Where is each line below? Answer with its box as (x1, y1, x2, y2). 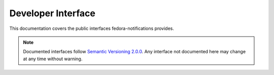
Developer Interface (9, 8, 96, 19)
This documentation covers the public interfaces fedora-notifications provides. (9, 25, 175, 31)
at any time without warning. (23, 56, 83, 62)
